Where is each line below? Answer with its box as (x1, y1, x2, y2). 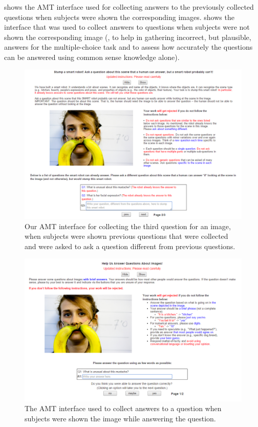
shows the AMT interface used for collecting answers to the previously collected (4, 2, 254, 12)
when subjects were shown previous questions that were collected (25, 231, 228, 241)
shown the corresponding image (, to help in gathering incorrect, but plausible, (4, 31, 251, 42)
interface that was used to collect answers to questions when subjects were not (4, 22, 250, 32)
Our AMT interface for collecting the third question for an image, (25, 220, 231, 231)
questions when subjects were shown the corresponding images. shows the (4, 11, 234, 22)
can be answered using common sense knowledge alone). (4, 51, 180, 62)
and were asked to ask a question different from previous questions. (25, 240, 235, 251)
